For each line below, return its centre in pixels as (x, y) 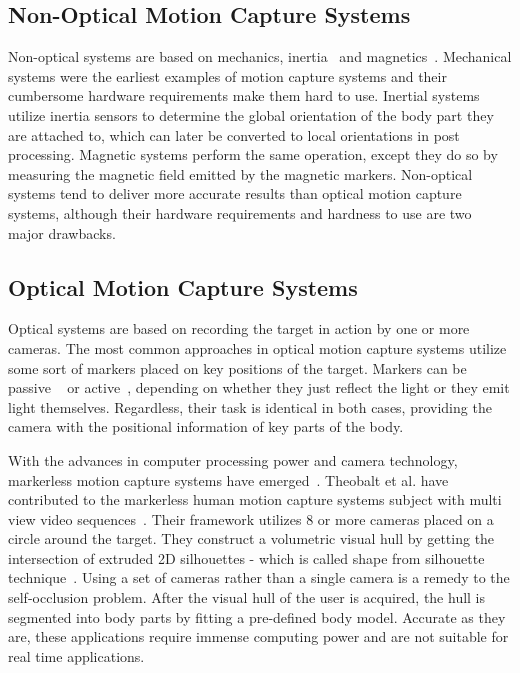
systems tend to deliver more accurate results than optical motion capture (235, 193)
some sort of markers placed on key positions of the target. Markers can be (237, 367)
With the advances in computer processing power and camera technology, (233, 459)
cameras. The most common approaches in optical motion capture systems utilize (257, 347)
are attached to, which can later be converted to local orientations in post (234, 134)
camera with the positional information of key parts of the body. (206, 426)
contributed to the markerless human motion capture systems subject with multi (255, 499)
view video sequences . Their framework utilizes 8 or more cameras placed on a (251, 518)
